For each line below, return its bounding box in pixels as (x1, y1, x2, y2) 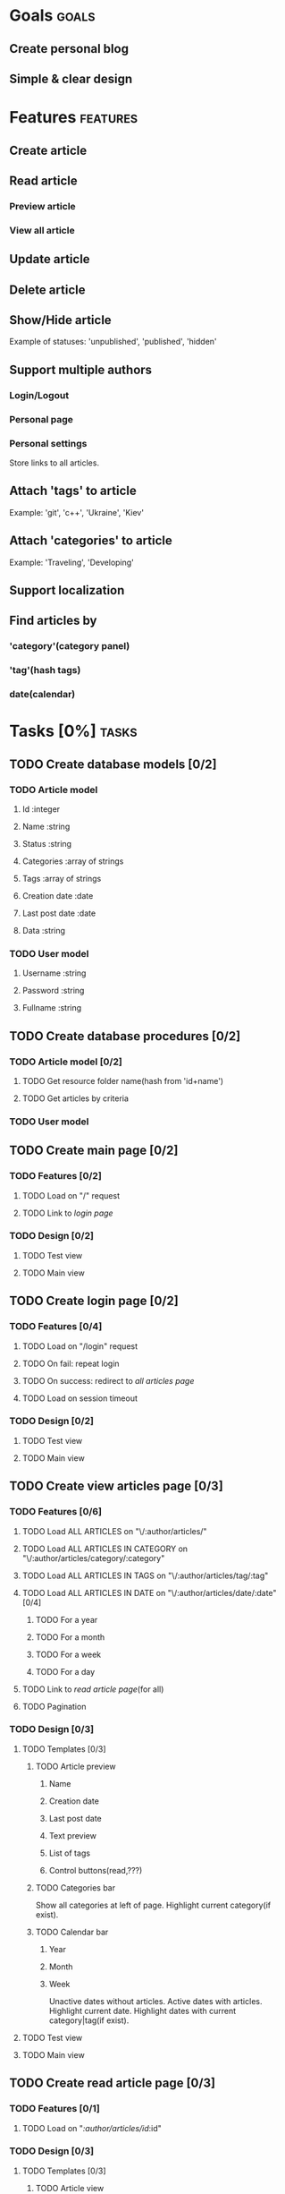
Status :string (21, 838, 72, 849)
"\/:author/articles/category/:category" (21, 1552, 165, 1563)
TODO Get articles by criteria (21, 1093, 130, 1104)
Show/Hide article (9, 312, 112, 328)
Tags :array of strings (21, 873, 102, 884)
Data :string (21, 925, 65, 935)
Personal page (9, 413, 74, 425)
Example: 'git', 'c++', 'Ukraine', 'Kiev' (9, 507, 145, 517)
